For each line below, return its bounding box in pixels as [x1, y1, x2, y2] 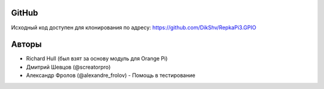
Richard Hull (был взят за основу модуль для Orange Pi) [26, 55, 168, 62]
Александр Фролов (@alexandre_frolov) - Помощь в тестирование [26, 72, 196, 79]
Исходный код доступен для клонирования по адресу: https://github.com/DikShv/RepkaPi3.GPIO [11, 24, 256, 31]
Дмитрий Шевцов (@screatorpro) [26, 63, 111, 70]
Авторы [11, 39, 42, 50]
